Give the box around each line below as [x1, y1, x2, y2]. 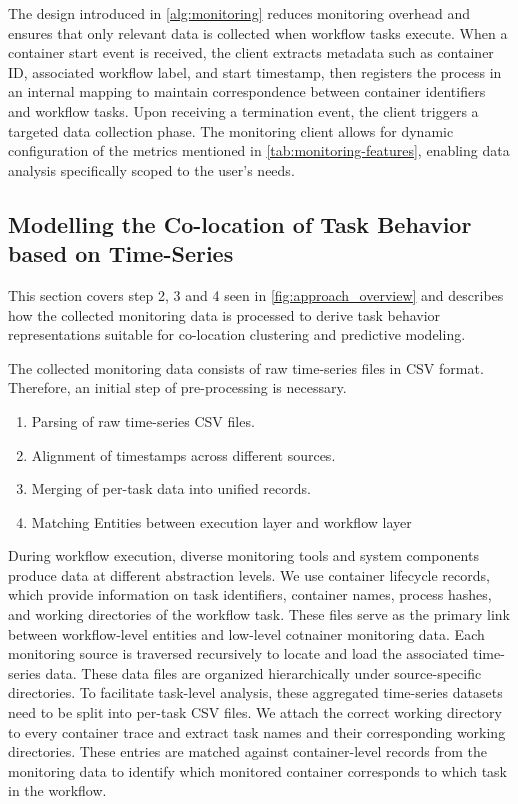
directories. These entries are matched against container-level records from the [8, 741, 487, 762]
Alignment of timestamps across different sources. [31, 444, 336, 465]
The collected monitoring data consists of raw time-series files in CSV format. [8, 357, 484, 378]
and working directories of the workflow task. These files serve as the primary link [8, 604, 510, 625]
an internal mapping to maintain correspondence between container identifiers [8, 81, 486, 102]
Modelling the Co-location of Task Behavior [8, 208, 472, 239]
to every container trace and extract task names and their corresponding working [8, 721, 506, 742]
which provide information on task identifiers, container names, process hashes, [8, 584, 492, 605]
